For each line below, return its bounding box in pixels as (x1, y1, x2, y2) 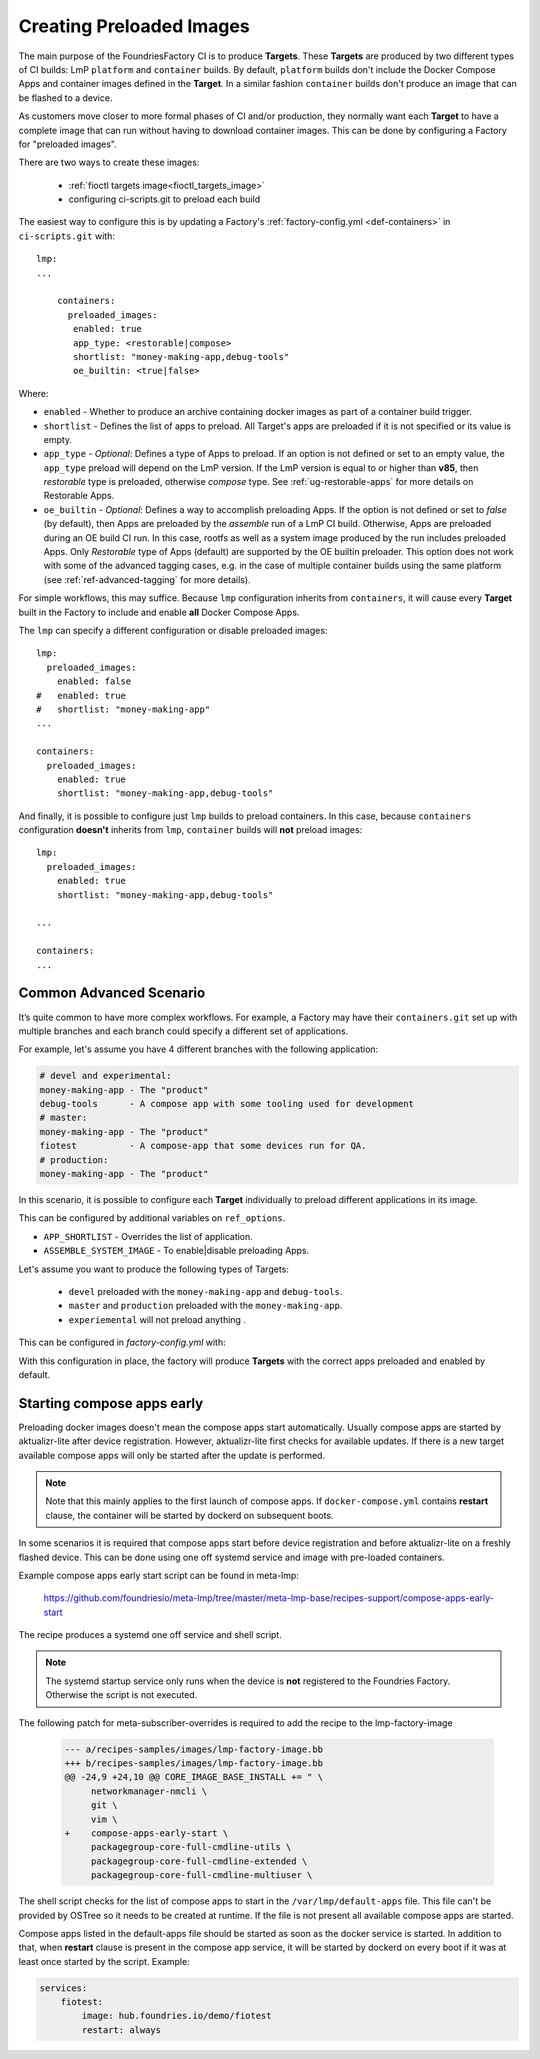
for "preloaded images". (18, 138, 117, 150)
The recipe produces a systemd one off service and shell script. (18, 1629, 282, 1641)
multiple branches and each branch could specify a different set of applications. (18, 1025, 349, 1037)
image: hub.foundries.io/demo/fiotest (81, 2010, 272, 2022)
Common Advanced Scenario (18, 985, 206, 1002)
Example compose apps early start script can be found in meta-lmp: (18, 1569, 300, 1581)
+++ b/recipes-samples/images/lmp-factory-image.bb (64, 1758, 324, 1769)
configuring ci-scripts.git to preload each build (68, 193, 261, 205)
